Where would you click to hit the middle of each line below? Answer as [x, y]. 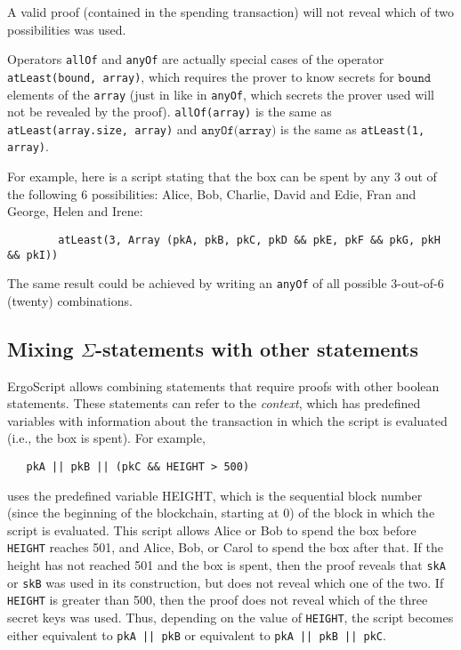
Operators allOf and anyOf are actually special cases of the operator [196, 59]
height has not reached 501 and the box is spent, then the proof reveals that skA [226, 565]
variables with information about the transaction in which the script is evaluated [227, 420]
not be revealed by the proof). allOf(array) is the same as [170, 112]
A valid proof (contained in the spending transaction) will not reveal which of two [230, 12]
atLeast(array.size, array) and [102, 128]
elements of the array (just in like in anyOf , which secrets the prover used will [221, 94]
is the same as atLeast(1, [353, 128]
